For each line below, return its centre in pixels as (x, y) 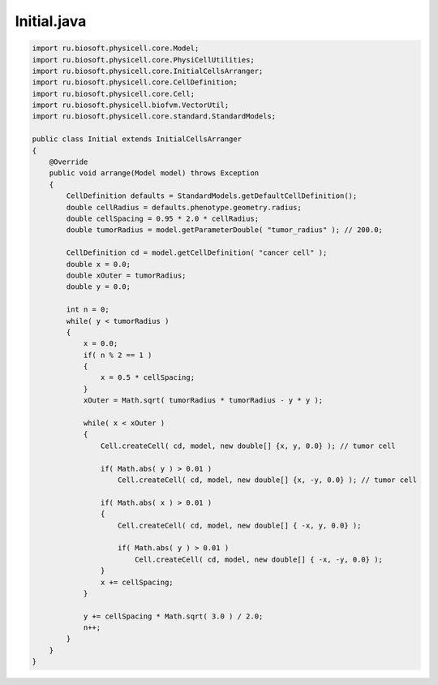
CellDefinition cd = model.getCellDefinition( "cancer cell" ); (197, 253)
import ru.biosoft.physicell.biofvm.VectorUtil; (131, 105)
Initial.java (51, 21)
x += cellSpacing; (137, 582)
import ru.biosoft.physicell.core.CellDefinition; (135, 82)
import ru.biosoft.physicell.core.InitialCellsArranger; (148, 71)
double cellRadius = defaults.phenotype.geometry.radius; (184, 207)
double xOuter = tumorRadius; (126, 275)
